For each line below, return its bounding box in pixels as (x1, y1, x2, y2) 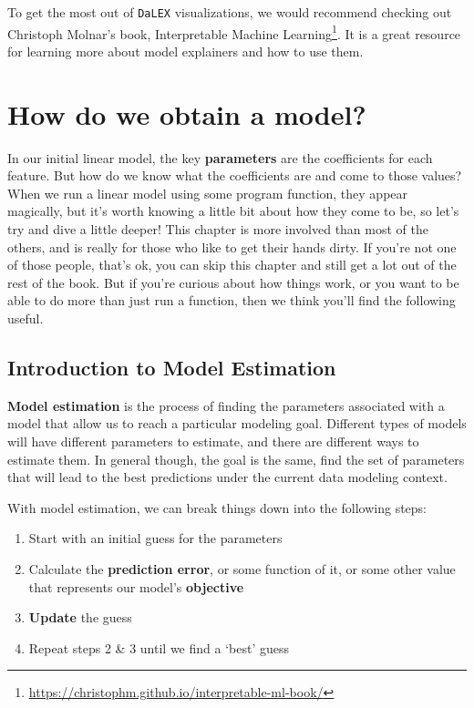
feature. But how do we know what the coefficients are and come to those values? (7, 166, 462, 185)
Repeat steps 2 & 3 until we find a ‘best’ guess (28, 638, 290, 657)
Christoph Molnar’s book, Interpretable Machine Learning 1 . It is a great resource (7, 21, 461, 43)
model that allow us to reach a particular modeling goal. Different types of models (7, 414, 467, 433)
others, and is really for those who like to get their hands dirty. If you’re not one (7, 237, 457, 256)
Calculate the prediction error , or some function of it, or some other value (28, 559, 456, 578)
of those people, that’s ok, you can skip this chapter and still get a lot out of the (7, 255, 457, 274)
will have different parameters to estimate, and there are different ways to (7, 431, 419, 450)
